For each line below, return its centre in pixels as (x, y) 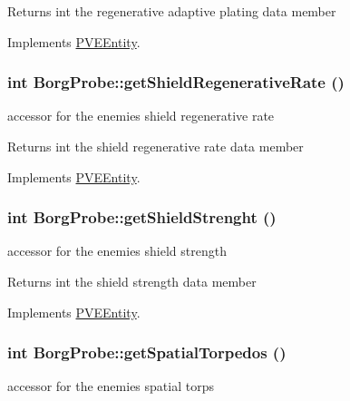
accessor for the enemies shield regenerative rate (141, 116)
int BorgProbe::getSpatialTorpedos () (147, 352)
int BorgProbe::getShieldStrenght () (142, 217)
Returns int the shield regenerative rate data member (156, 146)
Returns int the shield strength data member (132, 281)
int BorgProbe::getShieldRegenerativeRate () (176, 82)
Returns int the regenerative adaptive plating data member (172, 11)
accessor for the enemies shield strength (117, 251)
